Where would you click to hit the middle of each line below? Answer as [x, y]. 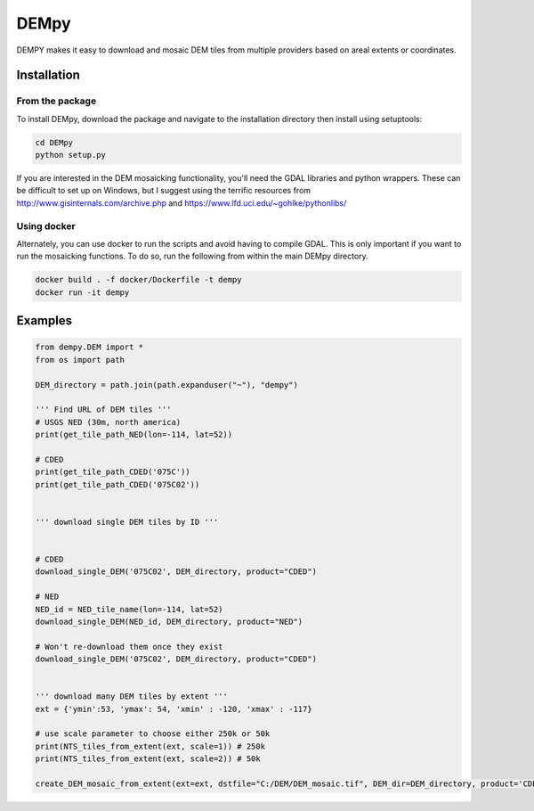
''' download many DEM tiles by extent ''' [132, 696]
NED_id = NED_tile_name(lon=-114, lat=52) [129, 609]
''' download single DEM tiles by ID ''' [127, 522]
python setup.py [71, 155]
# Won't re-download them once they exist [129, 647]
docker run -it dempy [82, 292]
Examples [44, 321]
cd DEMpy [54, 142]
